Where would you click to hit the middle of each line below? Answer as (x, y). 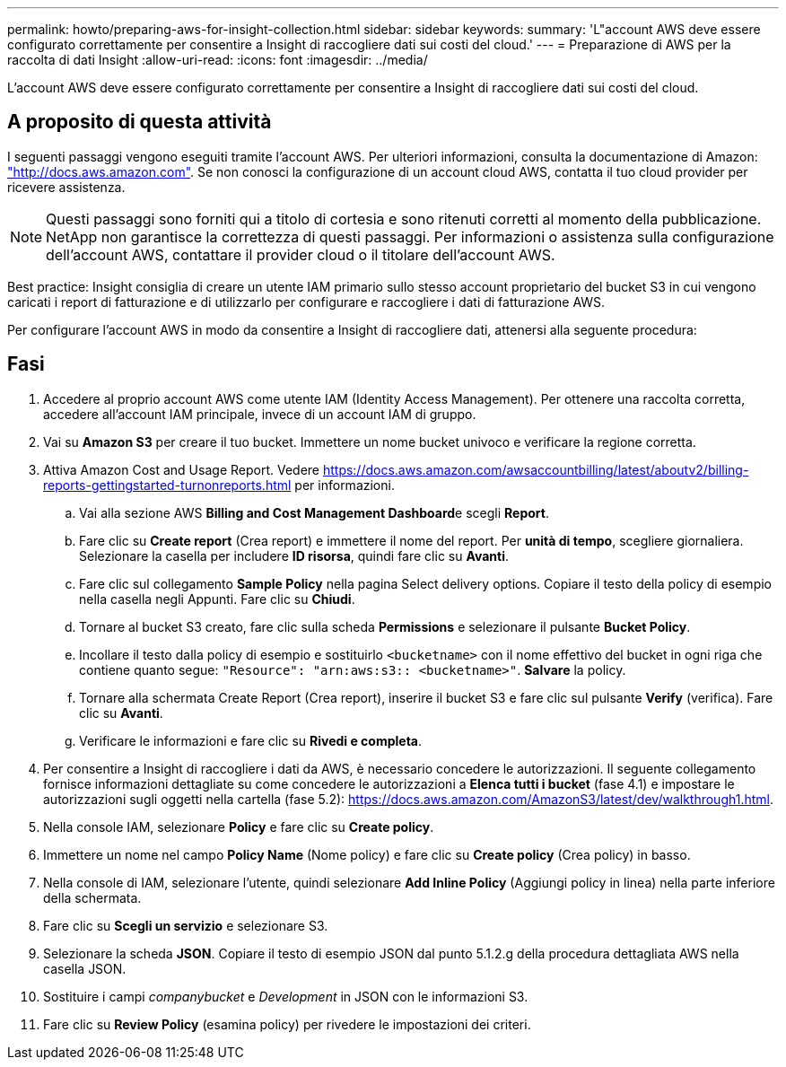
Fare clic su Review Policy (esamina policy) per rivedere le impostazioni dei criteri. (287, 1024)
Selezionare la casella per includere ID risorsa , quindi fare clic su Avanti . (294, 555)
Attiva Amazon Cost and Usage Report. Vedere (181, 469)
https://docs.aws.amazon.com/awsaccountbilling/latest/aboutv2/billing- (536, 469)
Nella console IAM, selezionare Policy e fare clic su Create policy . (239, 826)
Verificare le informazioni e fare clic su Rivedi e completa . (251, 740)
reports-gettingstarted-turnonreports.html (167, 485)
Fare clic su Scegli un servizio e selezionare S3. (186, 925)
